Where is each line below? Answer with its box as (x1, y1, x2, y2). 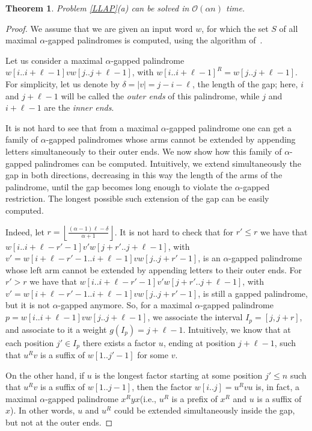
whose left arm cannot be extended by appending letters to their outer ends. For (5, 263, 302, 276)
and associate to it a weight (5, 323, 107, 335)
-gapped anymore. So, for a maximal (58, 299, 192, 311)
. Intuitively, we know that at (183, 323, 291, 335)
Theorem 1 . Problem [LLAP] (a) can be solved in (5, 2, 189, 14)
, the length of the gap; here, (192, 77, 298, 90)
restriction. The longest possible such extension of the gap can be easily (5, 192, 269, 205)
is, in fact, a (255, 380, 300, 393)
